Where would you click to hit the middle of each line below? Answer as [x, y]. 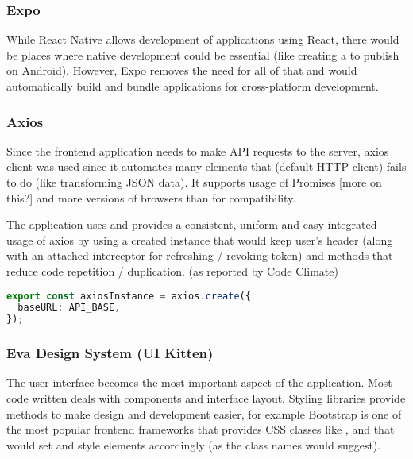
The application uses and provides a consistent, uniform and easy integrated [192, 224]
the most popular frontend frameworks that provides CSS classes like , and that [201, 429]
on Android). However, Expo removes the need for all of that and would [182, 70]
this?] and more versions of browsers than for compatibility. [151, 197]
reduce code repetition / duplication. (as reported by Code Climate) [172, 270]
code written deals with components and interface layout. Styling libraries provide [206, 398]
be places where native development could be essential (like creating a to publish [203, 54]
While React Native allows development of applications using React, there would [203, 39]
